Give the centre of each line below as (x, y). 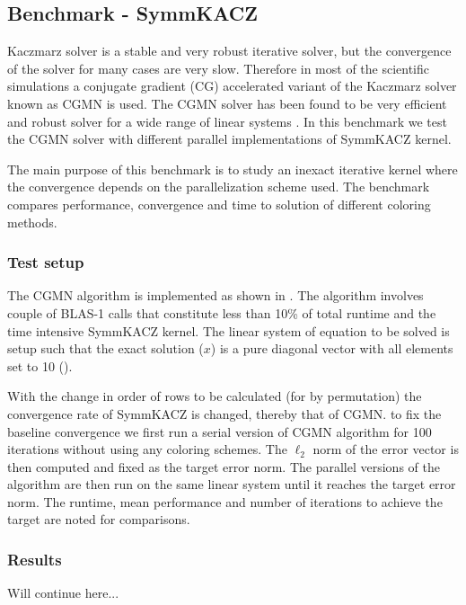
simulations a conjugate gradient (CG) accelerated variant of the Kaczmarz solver (232, 86)
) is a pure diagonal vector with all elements (332, 348)
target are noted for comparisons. (99, 519)
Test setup (46, 262)
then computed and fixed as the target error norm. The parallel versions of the (224, 466)
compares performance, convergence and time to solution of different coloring (219, 204)
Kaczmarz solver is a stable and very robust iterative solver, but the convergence (229, 51)
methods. (32, 222)
